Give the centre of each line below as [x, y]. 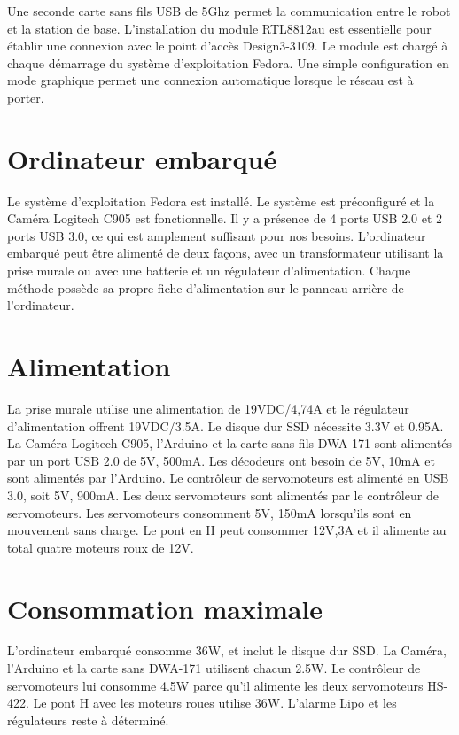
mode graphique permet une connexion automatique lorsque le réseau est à [210, 80]
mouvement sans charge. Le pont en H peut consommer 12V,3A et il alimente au [227, 530]
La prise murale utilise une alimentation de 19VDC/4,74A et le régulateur [208, 408]
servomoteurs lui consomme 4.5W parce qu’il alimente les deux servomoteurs [215, 685]
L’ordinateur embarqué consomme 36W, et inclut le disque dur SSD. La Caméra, [227, 650]
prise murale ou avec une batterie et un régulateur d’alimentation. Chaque [209, 271]
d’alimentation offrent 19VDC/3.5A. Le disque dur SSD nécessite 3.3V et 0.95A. [226, 426]
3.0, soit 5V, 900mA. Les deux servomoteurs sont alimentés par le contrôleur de [223, 495]
